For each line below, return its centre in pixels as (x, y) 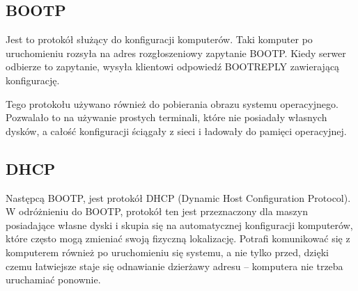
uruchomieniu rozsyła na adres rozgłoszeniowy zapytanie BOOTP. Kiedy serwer (176, 53)
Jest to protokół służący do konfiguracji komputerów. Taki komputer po (159, 39)
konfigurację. (33, 80)
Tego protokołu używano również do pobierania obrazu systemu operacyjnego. (172, 103)
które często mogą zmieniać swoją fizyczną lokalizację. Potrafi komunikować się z (178, 238)
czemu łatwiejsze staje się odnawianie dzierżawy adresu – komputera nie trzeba (174, 266)
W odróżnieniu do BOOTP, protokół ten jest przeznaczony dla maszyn (157, 211)
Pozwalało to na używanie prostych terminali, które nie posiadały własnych (166, 117)
